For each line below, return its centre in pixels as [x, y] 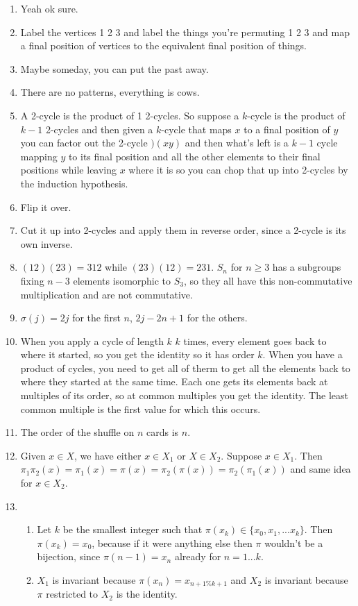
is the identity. [147, 594]
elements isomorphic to [122, 280]
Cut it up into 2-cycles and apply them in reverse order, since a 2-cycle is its [183, 230]
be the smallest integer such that [133, 529]
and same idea [321, 469]
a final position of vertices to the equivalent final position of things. [164, 45]
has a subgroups [307, 267]
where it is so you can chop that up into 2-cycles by [238, 170]
